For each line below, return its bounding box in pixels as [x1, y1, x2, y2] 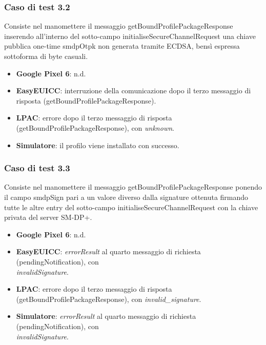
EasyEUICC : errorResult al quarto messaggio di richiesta [16, 246, 201, 257]
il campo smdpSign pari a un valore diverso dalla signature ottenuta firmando [4, 191, 249, 202]
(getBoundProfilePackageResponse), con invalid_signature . [16, 293, 201, 304]
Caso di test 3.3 [4, 161, 70, 174]
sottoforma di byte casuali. [4, 51, 88, 61]
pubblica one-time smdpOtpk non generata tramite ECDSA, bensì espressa [4, 40, 240, 51]
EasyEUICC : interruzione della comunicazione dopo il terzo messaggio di [16, 85, 251, 96]
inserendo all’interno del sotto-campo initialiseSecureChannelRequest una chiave [4, 30, 256, 41]
